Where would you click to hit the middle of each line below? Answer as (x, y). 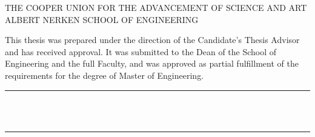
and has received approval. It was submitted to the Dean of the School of (141, 51)
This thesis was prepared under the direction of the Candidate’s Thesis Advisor (152, 40)
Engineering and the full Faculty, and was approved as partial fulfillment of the (152, 63)
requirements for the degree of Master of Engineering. (104, 75)
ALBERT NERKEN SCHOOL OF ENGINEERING (102, 19)
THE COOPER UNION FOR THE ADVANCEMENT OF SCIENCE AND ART (156, 7)
